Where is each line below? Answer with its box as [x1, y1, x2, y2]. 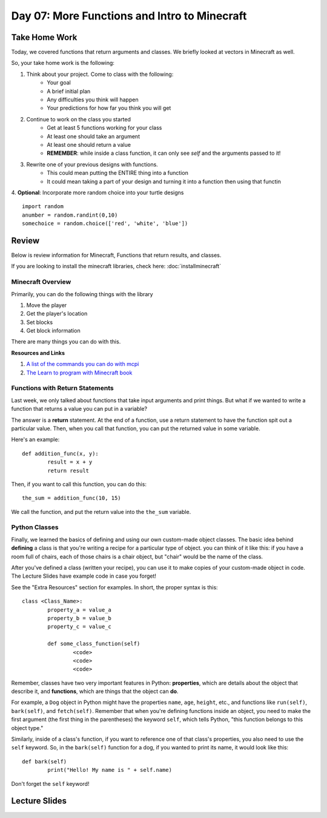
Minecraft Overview [11, 278, 71, 286]
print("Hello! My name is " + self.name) [47, 766, 173, 774]
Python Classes [11, 523, 59, 532]
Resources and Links [11, 349, 65, 356]
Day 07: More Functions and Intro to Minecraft [11, 9, 247, 22]
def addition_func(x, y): [22, 450, 99, 457]
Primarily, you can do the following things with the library [11, 290, 154, 297]
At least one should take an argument [47, 132, 140, 140]
